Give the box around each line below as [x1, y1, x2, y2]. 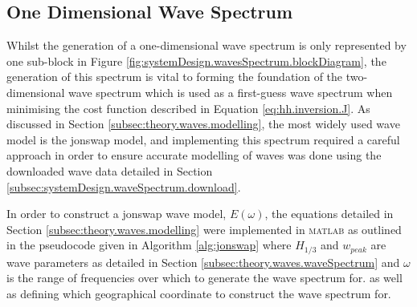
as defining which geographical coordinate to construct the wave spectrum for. [6, 285, 391, 301]
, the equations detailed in [264, 205, 394, 222]
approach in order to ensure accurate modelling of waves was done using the [6, 147, 382, 164]
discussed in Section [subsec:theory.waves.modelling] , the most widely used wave [6, 115, 400, 132]
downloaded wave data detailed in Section [6, 162, 213, 179]
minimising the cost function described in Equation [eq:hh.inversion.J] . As [6, 99, 370, 116]
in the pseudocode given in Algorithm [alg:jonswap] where [6, 236, 292, 253]
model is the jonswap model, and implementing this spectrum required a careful [6, 131, 400, 147]
